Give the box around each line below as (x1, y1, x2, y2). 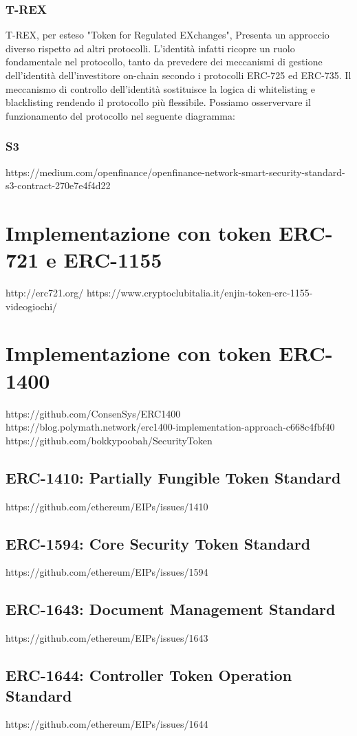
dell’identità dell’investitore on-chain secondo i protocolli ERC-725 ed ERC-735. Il (6, 68, 351, 82)
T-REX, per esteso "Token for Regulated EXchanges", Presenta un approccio (6, 28, 329, 42)
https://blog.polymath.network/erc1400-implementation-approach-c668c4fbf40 (6, 420, 335, 434)
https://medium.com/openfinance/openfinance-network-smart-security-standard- (6, 164, 345, 179)
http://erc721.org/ (6, 285, 84, 300)
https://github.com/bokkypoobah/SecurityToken (6, 433, 213, 447)
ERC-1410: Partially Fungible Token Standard (6, 466, 341, 488)
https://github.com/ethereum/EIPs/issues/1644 (6, 717, 208, 731)
